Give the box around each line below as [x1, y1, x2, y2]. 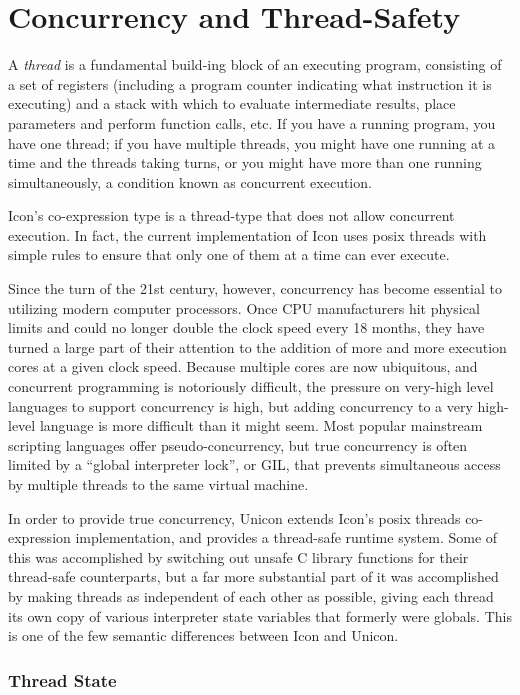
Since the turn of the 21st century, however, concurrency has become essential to [8, 278, 502, 299]
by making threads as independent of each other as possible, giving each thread [8, 585, 494, 606]
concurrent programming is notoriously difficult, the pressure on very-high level [8, 376, 494, 397]
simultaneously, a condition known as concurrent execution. [8, 171, 372, 192]
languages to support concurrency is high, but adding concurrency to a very [8, 395, 473, 416]
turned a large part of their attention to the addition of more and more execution [8, 336, 507, 357]
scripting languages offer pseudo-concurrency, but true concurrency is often [8, 434, 468, 455]
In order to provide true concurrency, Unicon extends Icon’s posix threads [8, 507, 461, 528]
